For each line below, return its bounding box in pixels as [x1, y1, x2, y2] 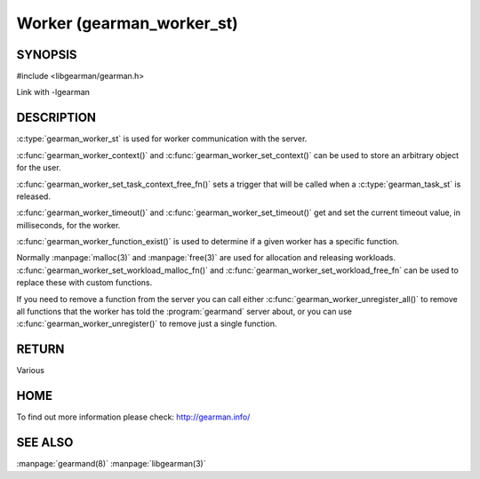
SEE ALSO [16, 435, 74, 451]
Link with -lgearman [16, 87, 91, 98]
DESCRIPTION [16, 110, 97, 125]
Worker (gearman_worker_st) [16, 13, 239, 33]
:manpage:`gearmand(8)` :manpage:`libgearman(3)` [16, 459, 206, 469]
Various [16, 365, 44, 376]
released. [16, 191, 51, 202]
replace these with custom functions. [16, 277, 153, 288]
